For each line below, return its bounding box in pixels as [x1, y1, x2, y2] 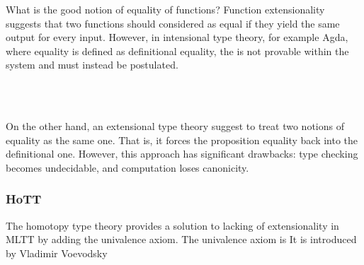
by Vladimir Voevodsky [6, 245, 108, 260]
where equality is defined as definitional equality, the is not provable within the [6, 43, 349, 58]
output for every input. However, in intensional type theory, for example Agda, [6, 30, 348, 45]
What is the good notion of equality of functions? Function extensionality [6, 2, 325, 16]
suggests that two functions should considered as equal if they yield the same [6, 16, 340, 30]
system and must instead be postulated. [6, 57, 178, 72]
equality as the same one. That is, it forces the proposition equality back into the [6, 132, 358, 147]
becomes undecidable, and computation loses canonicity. [6, 160, 249, 175]
